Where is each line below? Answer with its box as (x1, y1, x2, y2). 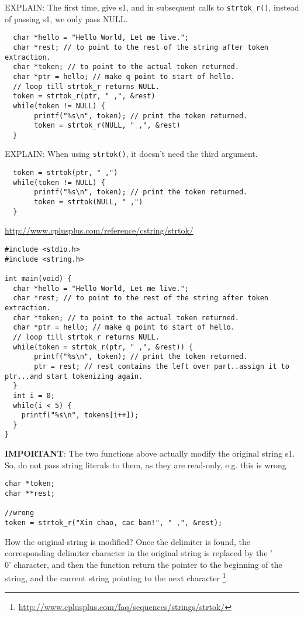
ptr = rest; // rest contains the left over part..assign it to (34, 362, 289, 371)
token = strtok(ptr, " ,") (13, 169, 118, 177)
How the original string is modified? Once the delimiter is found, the (5, 535, 250, 547)
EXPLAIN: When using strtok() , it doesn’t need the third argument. (5, 148, 258, 160)
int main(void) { (5, 274, 72, 283)
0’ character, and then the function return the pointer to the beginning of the (5, 558, 282, 570)
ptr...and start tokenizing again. (5, 372, 143, 381)
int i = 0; (13, 391, 55, 400)
